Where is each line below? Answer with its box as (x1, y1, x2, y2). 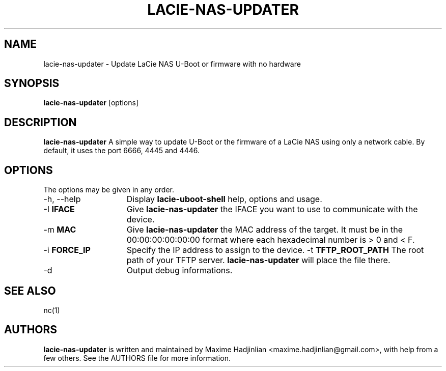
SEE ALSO (4, 284, 56, 297)
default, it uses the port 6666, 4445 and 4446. (43, 146, 200, 155)
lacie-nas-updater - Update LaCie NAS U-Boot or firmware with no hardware (43, 59, 301, 68)
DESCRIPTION (4, 116, 77, 129)
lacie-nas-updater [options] (43, 98, 138, 107)
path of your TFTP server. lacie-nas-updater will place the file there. (126, 255, 391, 266)
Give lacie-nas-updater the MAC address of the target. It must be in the (126, 224, 403, 235)
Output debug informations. (126, 265, 233, 276)
